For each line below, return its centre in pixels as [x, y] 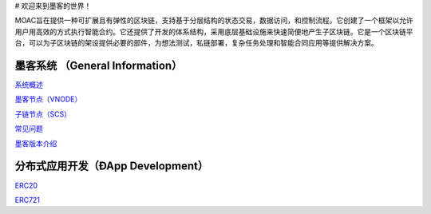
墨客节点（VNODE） [48, 99]
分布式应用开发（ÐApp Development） [112, 166]
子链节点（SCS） [43, 114]
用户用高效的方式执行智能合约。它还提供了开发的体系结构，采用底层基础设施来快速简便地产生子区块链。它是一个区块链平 [214, 31]
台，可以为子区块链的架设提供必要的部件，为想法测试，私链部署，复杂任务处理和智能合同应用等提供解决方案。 [196, 43]
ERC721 [27, 200]
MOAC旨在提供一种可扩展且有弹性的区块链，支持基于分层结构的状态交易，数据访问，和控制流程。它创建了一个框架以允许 [214, 21]
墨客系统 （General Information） [99, 65]
